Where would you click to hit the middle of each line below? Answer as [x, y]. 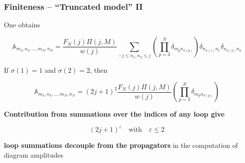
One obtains [22, 25]
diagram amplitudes [34, 154]
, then [99, 70]
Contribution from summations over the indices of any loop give [114, 114]
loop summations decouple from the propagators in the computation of [121, 145]
